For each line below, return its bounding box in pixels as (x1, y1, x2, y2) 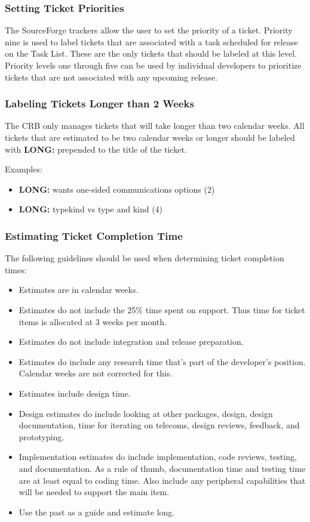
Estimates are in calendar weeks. (19, 283, 139, 296)
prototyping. (19, 430, 65, 443)
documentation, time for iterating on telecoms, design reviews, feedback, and (19, 419, 300, 431)
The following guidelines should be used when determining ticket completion (5, 252, 284, 264)
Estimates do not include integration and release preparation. (19, 335, 244, 348)
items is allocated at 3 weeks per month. (19, 315, 167, 328)
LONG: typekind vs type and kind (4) (19, 203, 163, 215)
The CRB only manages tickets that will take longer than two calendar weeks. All (5, 119, 305, 132)
